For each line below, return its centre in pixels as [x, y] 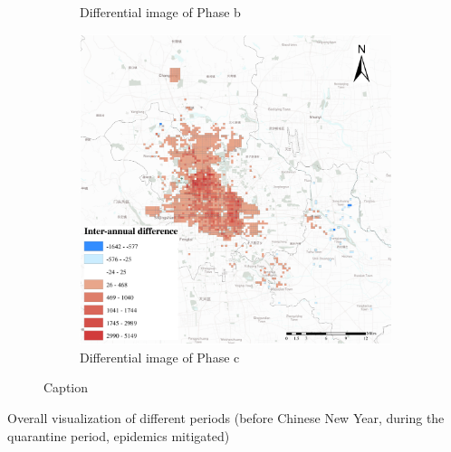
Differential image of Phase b [160, 12]
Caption [66, 387]
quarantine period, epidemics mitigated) [119, 435]
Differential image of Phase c [160, 357]
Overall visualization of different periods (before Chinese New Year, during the [226, 418]
